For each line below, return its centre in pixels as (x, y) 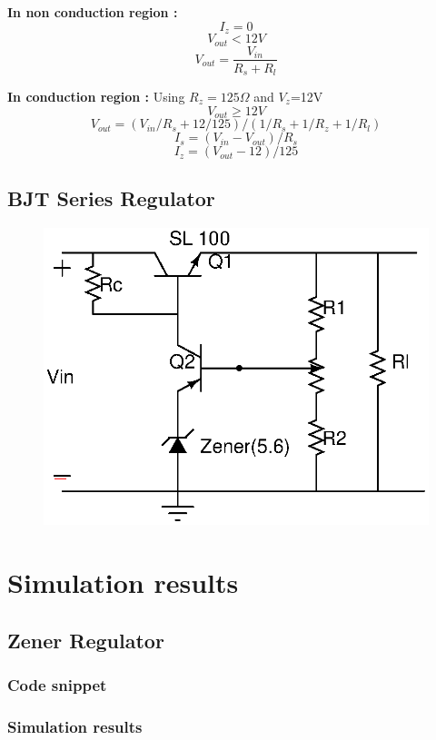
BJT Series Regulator (111, 198)
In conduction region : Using (96, 97)
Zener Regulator (86, 640)
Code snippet (57, 684)
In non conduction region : (93, 12)
